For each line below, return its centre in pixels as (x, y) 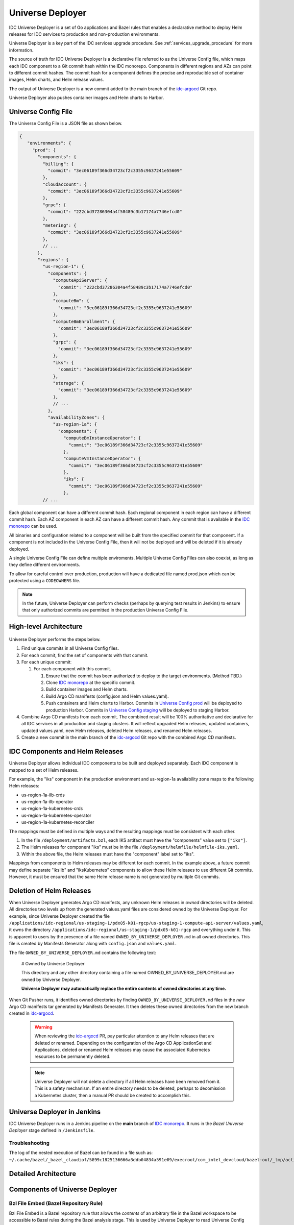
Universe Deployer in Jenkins (55, 1112)
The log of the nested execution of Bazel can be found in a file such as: (81, 1153)
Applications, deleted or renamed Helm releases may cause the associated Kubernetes (122, 1050)
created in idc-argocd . (32, 1013)
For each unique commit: (47, 662)
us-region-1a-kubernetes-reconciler (58, 822)
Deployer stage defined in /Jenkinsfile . (52, 1130)
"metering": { (60, 226)
